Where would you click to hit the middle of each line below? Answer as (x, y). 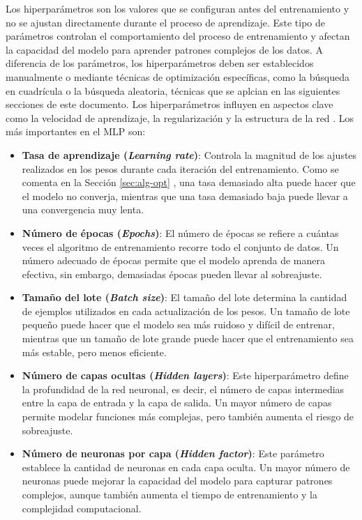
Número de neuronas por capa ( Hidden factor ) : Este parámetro (173, 453)
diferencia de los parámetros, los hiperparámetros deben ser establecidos (160, 63)
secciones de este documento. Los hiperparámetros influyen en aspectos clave (169, 104)
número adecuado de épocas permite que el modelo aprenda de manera (174, 260)
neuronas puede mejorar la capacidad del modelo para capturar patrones (177, 481)
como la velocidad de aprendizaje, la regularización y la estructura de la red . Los (180, 117)
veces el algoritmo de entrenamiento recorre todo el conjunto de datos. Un (180, 246)
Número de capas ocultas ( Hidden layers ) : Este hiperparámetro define (185, 375)
